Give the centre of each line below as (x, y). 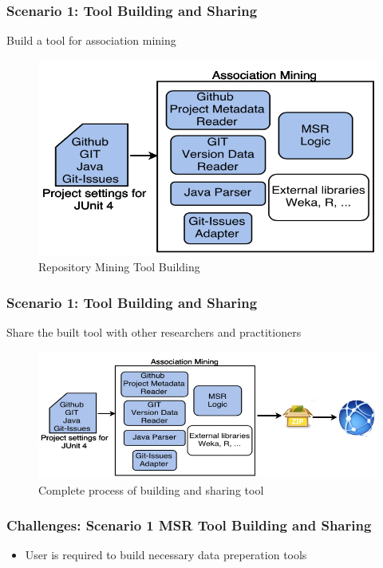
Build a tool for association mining (91, 40)
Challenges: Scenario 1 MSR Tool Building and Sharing (189, 525)
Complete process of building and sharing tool (151, 489)
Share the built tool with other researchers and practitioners (154, 331)
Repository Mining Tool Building (119, 267)
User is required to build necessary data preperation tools (166, 555)
